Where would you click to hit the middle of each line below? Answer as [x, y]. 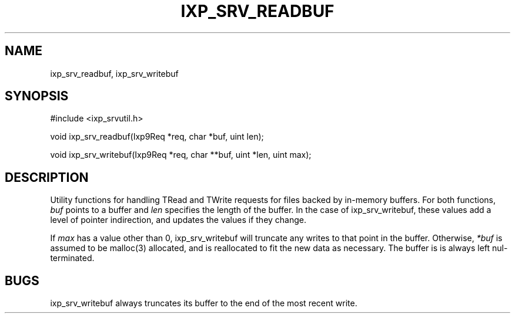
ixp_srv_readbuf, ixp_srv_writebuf [114, 73]
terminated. [72, 258]
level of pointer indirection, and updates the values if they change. [178, 220]
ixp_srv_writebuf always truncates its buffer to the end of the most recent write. [204, 303]
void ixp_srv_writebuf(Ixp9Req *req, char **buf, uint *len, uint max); [181, 155]
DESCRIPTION [47, 177]
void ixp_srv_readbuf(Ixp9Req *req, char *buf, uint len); [157, 137]
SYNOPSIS [37, 96]
